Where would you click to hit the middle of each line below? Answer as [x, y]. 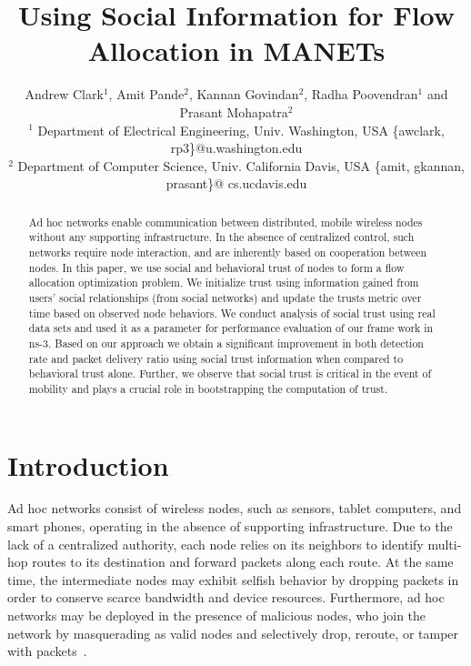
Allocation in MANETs [236, 50]
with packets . [47, 651]
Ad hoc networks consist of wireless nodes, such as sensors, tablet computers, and [235, 508]
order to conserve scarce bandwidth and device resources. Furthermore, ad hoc [226, 597]
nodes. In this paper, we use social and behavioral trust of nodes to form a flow [216, 267]
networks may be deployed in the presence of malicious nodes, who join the [217, 616]
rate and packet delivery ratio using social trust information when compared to [216, 358]
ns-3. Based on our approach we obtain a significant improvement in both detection [226, 343]
